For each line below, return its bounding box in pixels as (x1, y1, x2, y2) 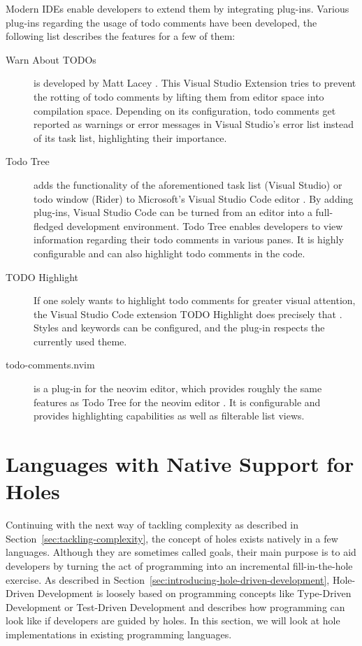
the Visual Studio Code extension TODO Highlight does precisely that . (34, 306, 342, 321)
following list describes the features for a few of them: (6, 29, 236, 43)
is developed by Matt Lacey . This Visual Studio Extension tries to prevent (34, 76, 356, 90)
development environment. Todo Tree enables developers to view (66, 218, 343, 233)
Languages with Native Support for (6, 450, 354, 478)
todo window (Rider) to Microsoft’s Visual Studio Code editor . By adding (34, 191, 354, 206)
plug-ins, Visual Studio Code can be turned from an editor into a (34, 205, 312, 220)
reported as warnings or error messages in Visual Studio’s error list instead (34, 117, 354, 131)
